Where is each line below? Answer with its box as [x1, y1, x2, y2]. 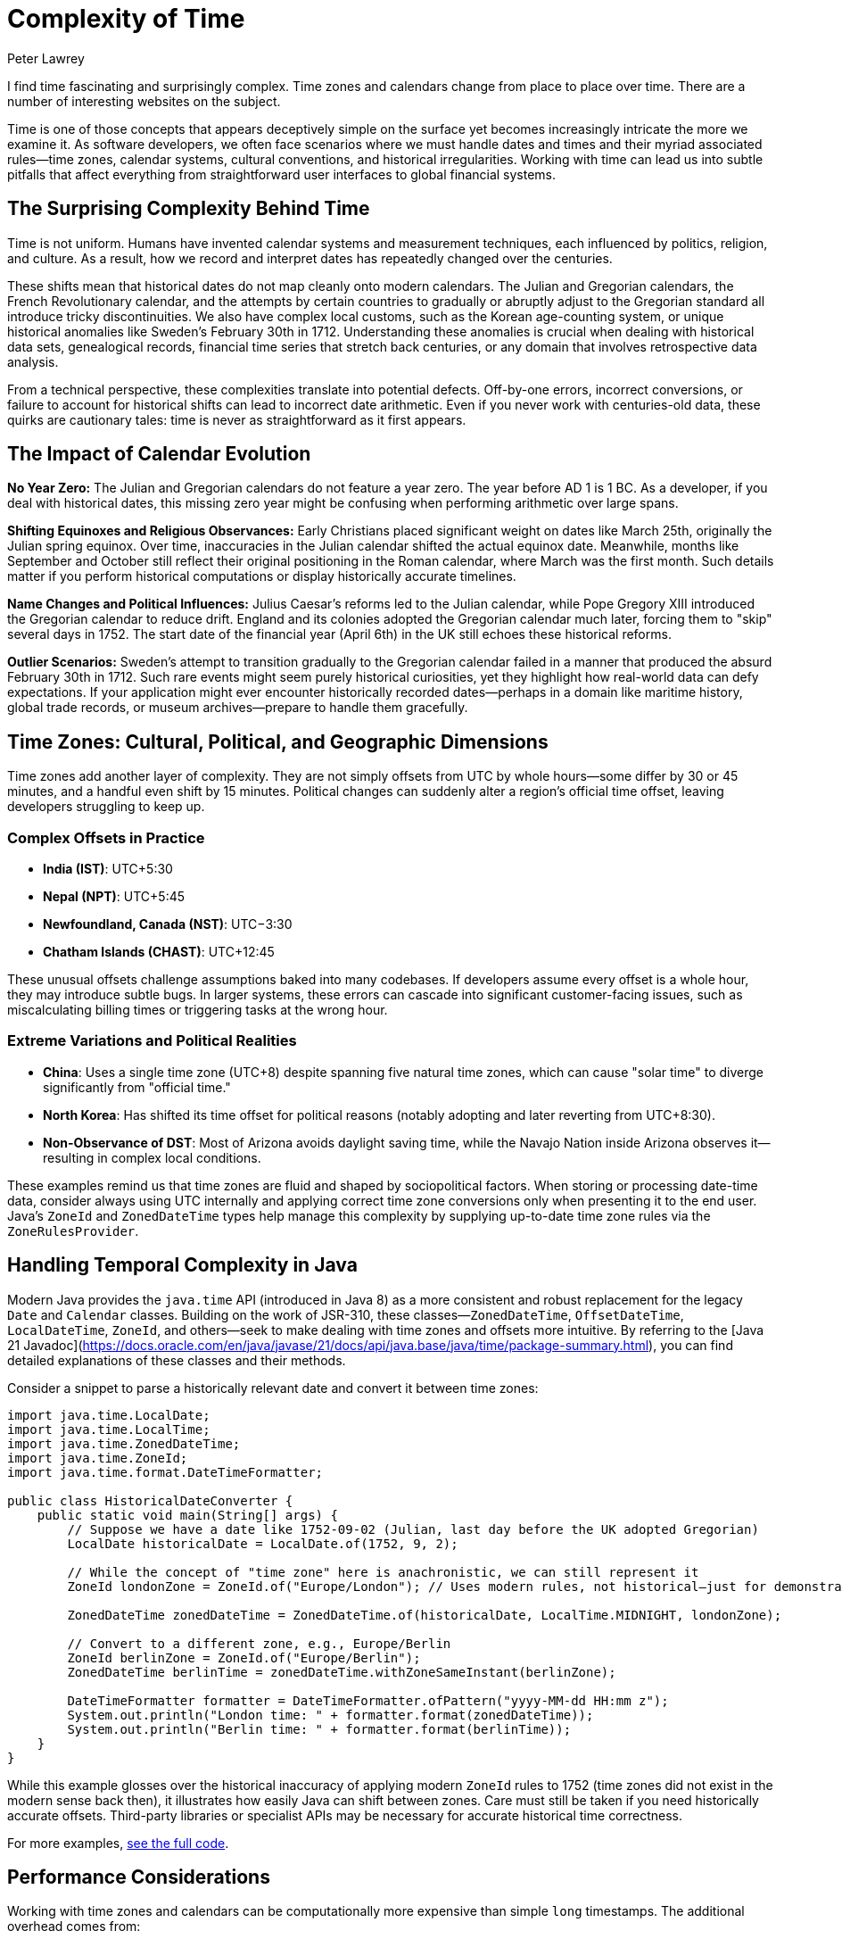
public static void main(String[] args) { [37, 1507, 338, 1522]
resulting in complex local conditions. [43, 1149, 261, 1165]
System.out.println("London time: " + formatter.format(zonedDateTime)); [67, 1707, 594, 1722]
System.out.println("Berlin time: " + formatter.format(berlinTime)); [67, 1721, 572, 1736]
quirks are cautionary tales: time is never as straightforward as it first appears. [7, 411, 466, 427]
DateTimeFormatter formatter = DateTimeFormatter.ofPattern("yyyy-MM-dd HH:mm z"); [67, 1693, 669, 1708]
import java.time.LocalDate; [7, 1407, 210, 1422]
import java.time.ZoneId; [7, 1450, 188, 1465]
